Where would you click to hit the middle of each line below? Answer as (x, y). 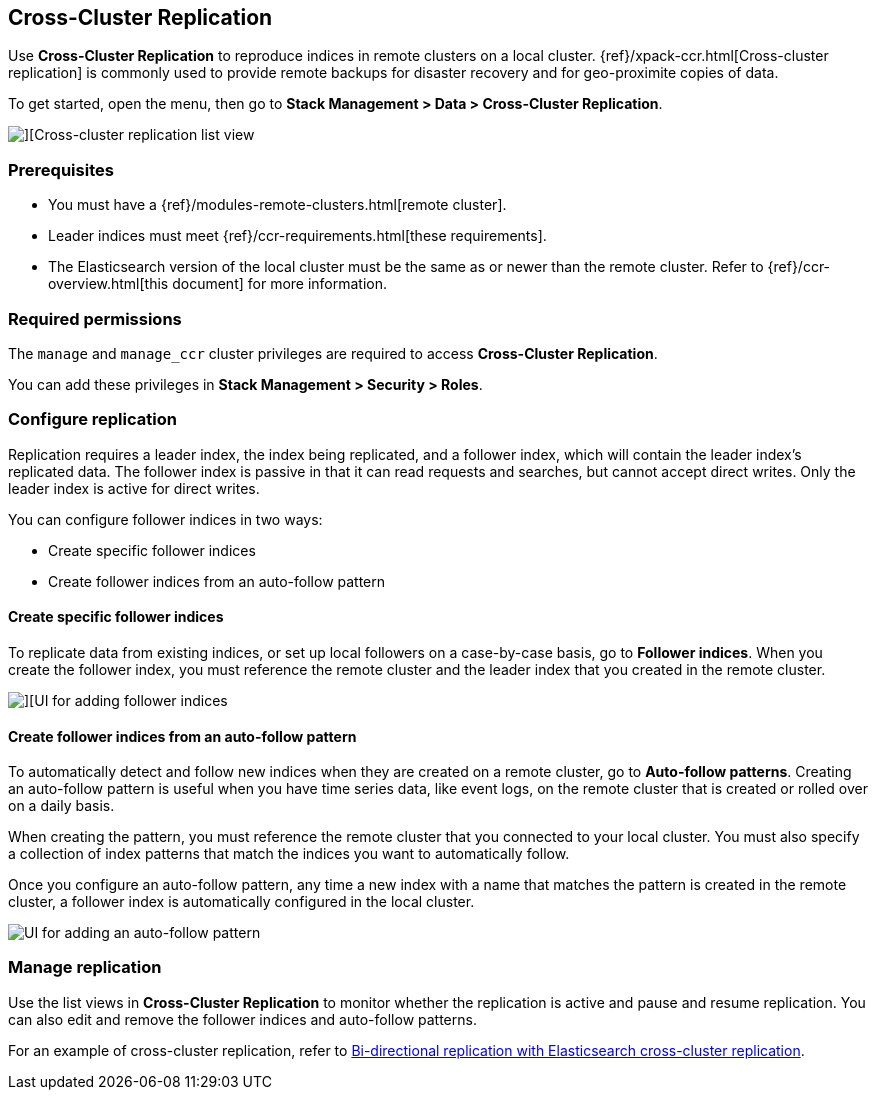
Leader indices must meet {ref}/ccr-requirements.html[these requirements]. (297, 236)
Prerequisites (61, 169)
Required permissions (95, 318)
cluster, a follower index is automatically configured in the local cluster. (241, 902)
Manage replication (85, 967)
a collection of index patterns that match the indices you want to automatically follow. (289, 854)
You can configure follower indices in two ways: (165, 519)
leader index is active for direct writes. (134, 488)
